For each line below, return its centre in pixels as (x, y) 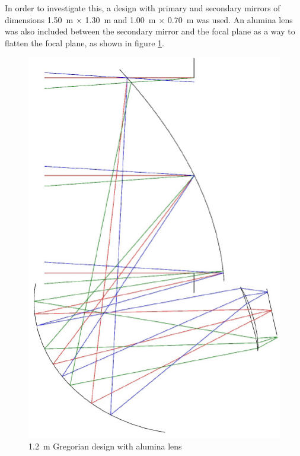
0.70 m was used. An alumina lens (230, 19)
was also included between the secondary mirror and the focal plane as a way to (150, 31)
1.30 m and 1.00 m (120, 19)
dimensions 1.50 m (39, 19)
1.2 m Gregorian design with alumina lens (105, 446)
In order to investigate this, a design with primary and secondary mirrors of (143, 8)
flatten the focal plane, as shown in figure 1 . (84, 42)
